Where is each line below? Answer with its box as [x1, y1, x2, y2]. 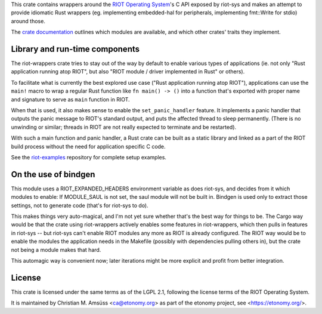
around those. [11, 17, 46, 24]
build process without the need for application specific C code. [11, 143, 166, 150]
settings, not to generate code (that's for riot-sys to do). [11, 202, 148, 209]
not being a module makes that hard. [11, 246, 101, 253]
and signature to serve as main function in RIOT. [11, 96, 131, 103]
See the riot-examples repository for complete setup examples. [11, 153, 167, 161]
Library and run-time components [11, 44, 140, 54]
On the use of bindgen [11, 169, 95, 179]
